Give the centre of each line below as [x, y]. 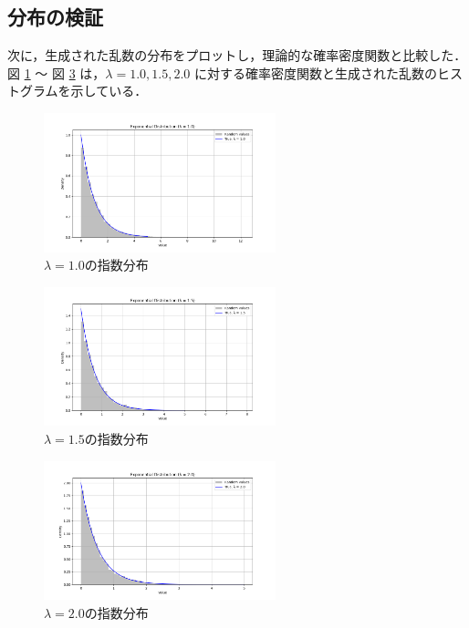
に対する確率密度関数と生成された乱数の [316, 72]
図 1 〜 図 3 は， [57, 72]
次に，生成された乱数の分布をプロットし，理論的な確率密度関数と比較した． [237, 55]
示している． [109, 91]
